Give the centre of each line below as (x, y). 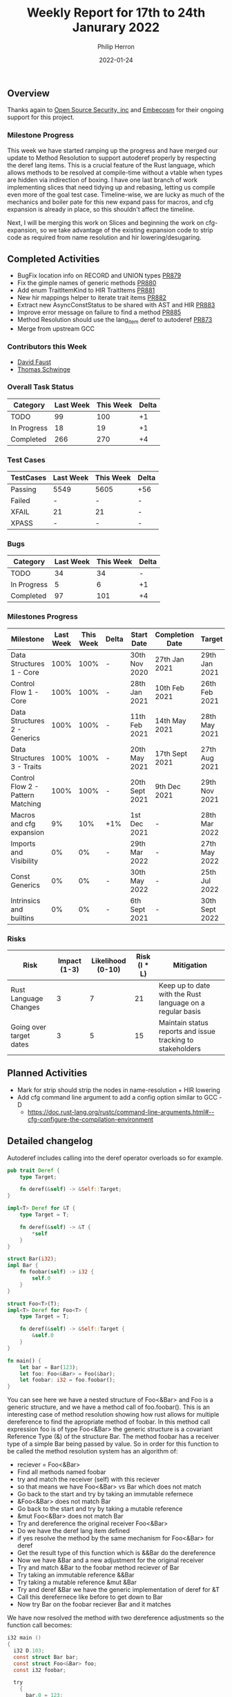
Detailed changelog (50, 1141)
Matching (26, 804)
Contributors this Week (47, 347)
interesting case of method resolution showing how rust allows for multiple (113, 1415)
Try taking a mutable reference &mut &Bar (77, 1582)
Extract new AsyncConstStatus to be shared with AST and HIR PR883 (116, 305)
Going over (29, 1027)
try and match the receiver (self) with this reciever (88, 1480)
